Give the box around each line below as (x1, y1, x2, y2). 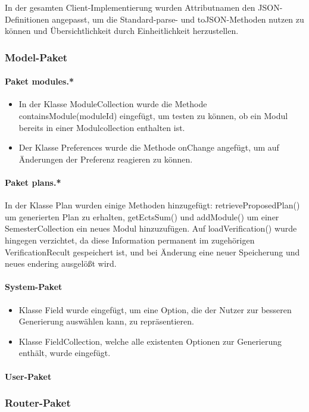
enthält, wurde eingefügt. (18, 347, 111, 359)
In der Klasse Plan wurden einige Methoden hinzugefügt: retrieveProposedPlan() (5, 199, 300, 211)
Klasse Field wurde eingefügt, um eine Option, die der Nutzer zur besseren (18, 303, 292, 316)
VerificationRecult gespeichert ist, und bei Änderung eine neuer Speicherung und (5, 245, 300, 258)
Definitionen (5, 13, 49, 25)
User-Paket (5, 370, 52, 382)
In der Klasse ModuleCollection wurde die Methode (18, 98, 207, 110)
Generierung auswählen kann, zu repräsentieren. (18, 315, 194, 327)
